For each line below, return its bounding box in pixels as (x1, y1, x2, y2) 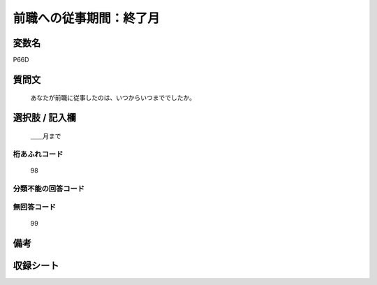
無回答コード (13, 203, 57, 212)
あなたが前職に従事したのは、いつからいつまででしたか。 (30, 94, 195, 102)
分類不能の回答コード (13, 184, 85, 193)
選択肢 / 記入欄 (13, 112, 77, 124)
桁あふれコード (13, 149, 64, 159)
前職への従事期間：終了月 (13, 10, 161, 26)
